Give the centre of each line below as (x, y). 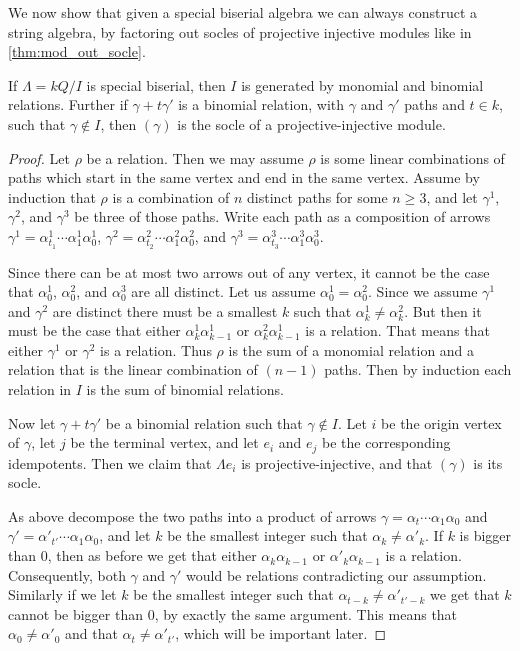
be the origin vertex (441, 422)
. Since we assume (423, 291)
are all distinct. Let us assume (223, 291)
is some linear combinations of (412, 157)
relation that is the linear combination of (133, 369)
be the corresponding (386, 442)
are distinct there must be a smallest (165, 310)
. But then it (443, 310)
